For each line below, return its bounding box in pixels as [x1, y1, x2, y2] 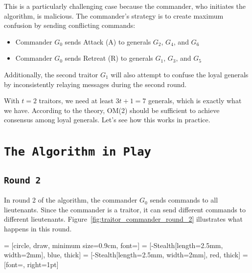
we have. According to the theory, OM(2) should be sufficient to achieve [4, 105, 220, 115]
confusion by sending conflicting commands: [4, 20, 136, 30]
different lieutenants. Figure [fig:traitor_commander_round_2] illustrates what [4, 214, 243, 224]
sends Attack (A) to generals [65, 36, 151, 46]
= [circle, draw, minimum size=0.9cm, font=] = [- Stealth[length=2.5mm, [4, 240, 223, 250]
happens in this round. [4, 224, 72, 233]
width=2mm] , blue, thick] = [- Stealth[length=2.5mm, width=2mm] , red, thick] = [4, 250, 248, 260]
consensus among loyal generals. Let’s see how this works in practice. [4, 114, 210, 125]
